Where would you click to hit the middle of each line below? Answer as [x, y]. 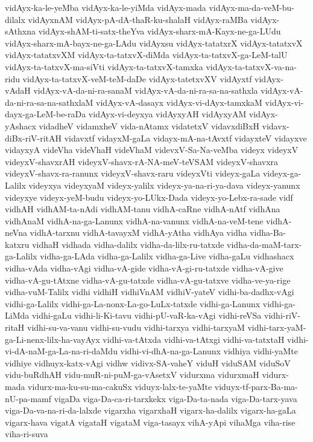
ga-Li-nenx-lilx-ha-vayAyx [52, 339]
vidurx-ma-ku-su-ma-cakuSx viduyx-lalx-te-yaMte [120, 386]
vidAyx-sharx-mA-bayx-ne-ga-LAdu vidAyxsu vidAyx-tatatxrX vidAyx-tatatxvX [154, 43]
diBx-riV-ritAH [33, 138]
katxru [17, 244]
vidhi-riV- [282, 315]
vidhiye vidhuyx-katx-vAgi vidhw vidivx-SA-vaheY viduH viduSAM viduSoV [148, 362]
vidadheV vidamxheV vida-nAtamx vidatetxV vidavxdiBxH [149, 125]
